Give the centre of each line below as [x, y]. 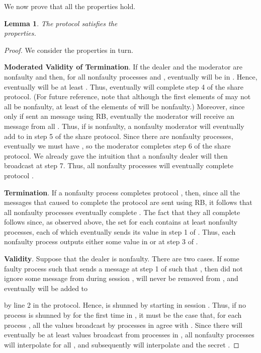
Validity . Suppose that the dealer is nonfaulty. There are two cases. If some [122, 259]
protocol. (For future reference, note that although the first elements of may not [127, 96]
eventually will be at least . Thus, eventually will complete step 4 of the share [124, 86]
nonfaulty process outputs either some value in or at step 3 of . [101, 241]
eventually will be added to [46, 288]
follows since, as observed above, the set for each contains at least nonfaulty [121, 222]
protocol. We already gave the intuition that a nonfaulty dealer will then [116, 155]
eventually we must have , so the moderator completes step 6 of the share [117, 146]
